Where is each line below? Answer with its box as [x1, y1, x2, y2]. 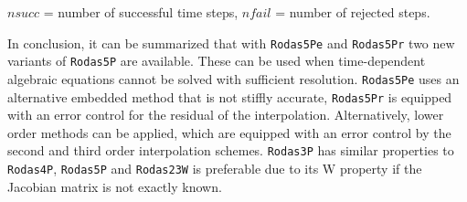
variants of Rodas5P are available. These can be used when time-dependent [7, 51, 426, 70]
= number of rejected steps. [275, 3, 430, 21]
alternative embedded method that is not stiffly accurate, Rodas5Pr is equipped [7, 87, 452, 106]
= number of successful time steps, [43, 3, 239, 21]
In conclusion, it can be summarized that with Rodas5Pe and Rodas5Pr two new [7, 33, 455, 52]
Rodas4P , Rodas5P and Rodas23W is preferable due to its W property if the [7, 159, 422, 178]
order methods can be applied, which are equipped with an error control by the [7, 122, 451, 142]
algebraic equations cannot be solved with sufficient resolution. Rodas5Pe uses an [7, 69, 460, 88]
